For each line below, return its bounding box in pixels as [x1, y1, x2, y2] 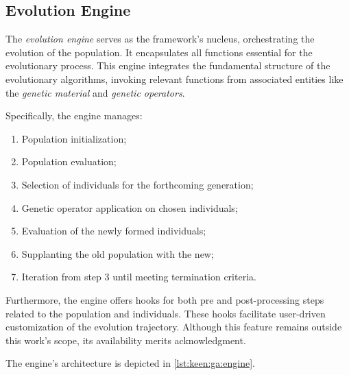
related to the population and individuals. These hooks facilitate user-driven [5, 306, 326, 320]
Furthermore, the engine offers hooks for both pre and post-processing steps [5, 292, 324, 306]
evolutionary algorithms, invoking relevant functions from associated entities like [5, 71, 344, 86]
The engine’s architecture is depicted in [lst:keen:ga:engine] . [5, 356, 255, 370]
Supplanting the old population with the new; [21, 246, 214, 261]
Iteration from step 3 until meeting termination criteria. [21, 269, 256, 284]
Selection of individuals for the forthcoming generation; [21, 177, 254, 191]
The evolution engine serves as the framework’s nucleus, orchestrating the [5, 32, 315, 46]
